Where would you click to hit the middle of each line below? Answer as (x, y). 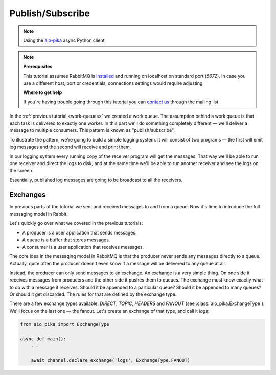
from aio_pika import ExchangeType (65, 324)
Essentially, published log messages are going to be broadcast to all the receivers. (96, 180)
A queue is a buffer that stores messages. (66, 240)
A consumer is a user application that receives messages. (83, 247)
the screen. (21, 171)
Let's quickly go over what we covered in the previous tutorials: (76, 223)
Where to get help (43, 92)
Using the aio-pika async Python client (64, 40)
